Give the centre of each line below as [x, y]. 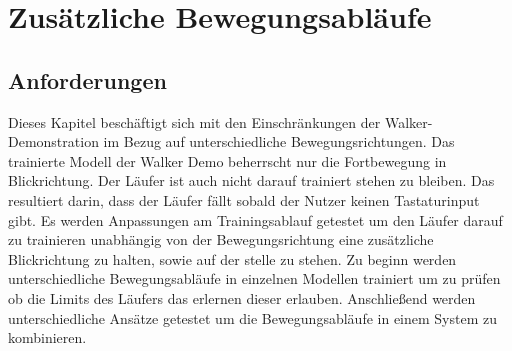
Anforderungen [87, 79]
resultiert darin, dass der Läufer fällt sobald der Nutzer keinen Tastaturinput [244, 199]
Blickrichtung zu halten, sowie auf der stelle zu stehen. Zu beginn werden [232, 258]
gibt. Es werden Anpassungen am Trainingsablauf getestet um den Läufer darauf [255, 219]
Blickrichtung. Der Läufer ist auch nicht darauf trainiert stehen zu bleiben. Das [251, 180]
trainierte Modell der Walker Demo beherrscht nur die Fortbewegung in [227, 160]
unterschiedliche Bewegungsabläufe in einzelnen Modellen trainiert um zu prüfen [254, 278]
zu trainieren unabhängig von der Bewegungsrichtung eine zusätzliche [221, 239]
